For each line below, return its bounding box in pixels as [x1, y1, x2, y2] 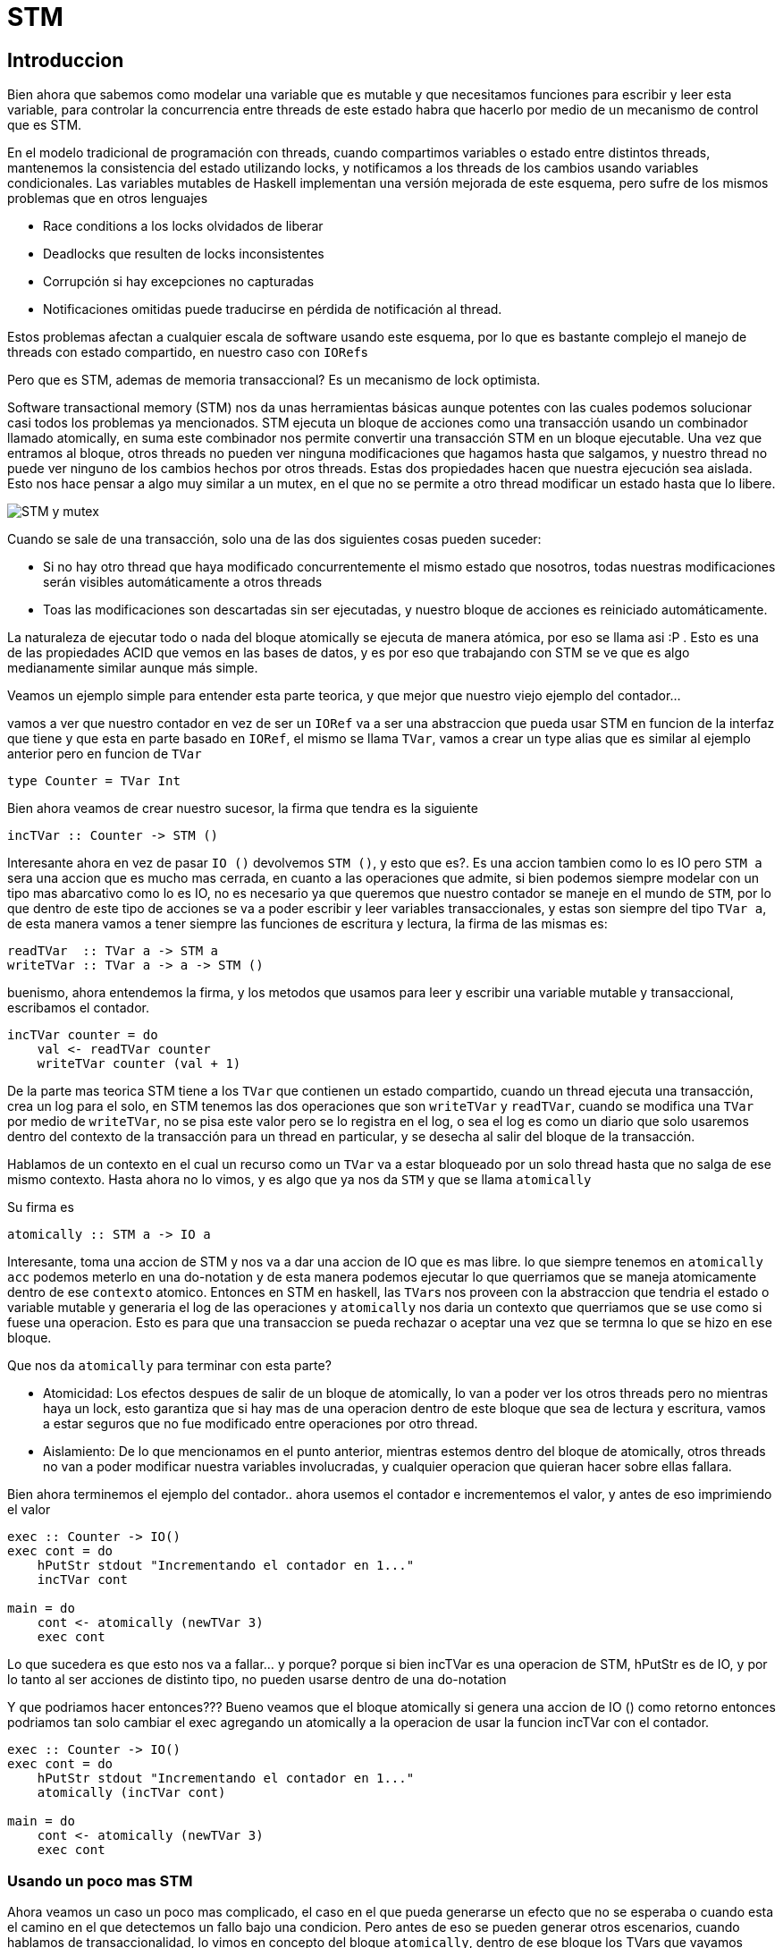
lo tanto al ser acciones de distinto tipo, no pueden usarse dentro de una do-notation [7, 1672, 507, 1688]
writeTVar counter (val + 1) [37, 1056, 241, 1071]
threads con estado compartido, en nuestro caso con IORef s [7, 344, 368, 360]
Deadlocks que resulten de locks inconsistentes [43, 246, 324, 262]
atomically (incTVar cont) [37, 1785, 226, 1800]
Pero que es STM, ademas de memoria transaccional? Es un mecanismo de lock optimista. [7, 372, 541, 388]
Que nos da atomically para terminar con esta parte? [7, 1358, 332, 1374]
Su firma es [7, 1199, 74, 1215]
